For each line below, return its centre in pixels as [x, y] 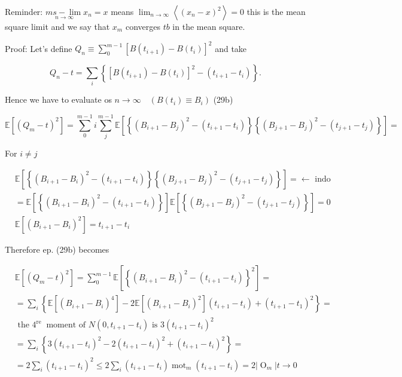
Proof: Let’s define [39, 48]
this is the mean [276, 11]
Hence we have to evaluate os [58, 99]
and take [231, 48]
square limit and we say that [57, 26]
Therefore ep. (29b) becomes [57, 249]
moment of [66, 325]
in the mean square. [209, 26]
